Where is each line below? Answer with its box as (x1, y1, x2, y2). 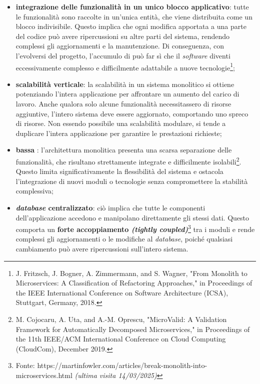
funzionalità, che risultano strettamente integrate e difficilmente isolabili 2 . (15, 154, 241, 166)
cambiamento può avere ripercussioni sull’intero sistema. (15, 243, 188, 254)
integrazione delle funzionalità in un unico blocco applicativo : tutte (15, 1, 249, 11)
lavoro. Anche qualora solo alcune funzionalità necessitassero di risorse (15, 98, 231, 108)
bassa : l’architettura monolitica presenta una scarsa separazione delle (15, 144, 232, 155)
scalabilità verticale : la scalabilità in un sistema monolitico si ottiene (15, 78, 234, 89)
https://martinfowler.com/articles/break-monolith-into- (37, 360, 207, 370)
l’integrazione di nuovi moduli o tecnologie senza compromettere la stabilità (15, 175, 248, 186)
